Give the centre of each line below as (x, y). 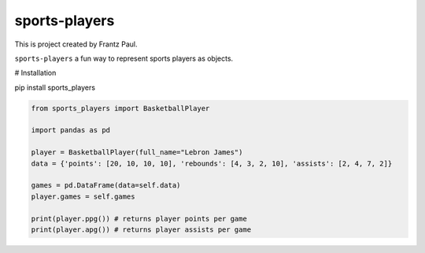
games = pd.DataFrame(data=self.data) (106, 186)
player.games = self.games (83, 196)
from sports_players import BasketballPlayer (120, 108)
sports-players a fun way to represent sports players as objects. (124, 58)
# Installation (35, 73)
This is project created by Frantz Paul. (76, 44)
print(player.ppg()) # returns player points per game (139, 218)
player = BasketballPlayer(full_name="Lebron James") (137, 153)
